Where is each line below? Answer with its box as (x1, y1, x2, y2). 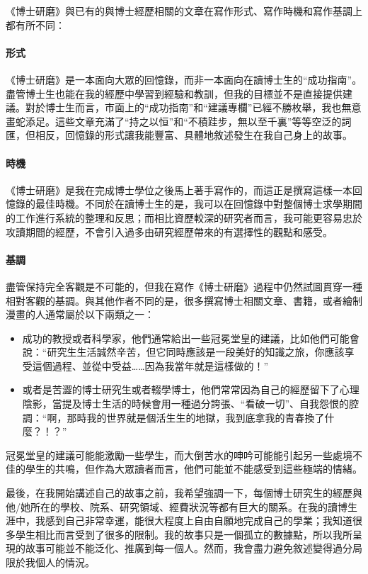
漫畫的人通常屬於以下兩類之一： (6, 307, 154, 322)
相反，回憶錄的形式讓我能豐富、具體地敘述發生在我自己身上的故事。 (35, 128, 352, 142)
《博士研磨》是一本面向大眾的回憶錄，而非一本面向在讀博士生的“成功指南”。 (6, 72, 362, 86)
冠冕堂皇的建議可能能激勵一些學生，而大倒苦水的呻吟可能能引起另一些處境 (6, 447, 352, 462)
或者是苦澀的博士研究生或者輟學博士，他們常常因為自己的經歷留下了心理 (22, 382, 360, 397)
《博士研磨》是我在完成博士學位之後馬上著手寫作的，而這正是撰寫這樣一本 (6, 182, 352, 197)
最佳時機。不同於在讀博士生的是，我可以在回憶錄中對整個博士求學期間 (35, 196, 362, 211)
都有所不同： (6, 17, 65, 32)
